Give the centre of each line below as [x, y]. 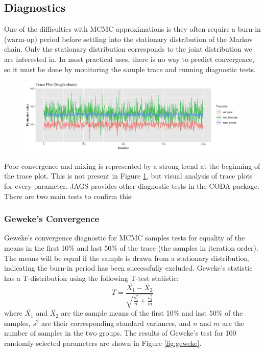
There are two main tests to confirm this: [69, 196]
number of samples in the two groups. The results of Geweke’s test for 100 [120, 333]
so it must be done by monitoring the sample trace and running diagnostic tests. [130, 69]
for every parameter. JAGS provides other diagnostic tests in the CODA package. [132, 186]
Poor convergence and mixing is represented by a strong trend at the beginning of [132, 166]
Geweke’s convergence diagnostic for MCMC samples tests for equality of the [125, 238]
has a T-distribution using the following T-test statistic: [91, 278]
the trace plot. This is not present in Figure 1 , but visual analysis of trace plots [128, 176]
